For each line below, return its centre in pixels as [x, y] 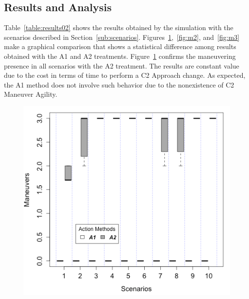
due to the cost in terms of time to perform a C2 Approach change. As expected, [125, 75]
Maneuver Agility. [31, 94]
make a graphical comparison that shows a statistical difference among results [120, 46]
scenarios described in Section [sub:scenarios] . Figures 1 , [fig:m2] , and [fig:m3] [122, 37]
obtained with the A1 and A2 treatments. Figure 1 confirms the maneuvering [120, 56]
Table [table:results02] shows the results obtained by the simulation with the [119, 27]
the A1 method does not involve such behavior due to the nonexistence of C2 [119, 84]
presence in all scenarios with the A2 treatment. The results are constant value [122, 65]
